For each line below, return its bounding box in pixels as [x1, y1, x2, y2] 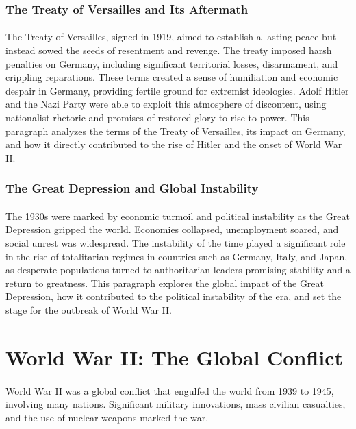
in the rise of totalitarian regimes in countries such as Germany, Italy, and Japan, [5, 249, 348, 263]
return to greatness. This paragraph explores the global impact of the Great [5, 275, 325, 290]
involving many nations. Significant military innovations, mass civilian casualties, [5, 397, 346, 411]
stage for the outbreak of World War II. [5, 302, 172, 317]
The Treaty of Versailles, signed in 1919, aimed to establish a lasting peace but [5, 29, 337, 44]
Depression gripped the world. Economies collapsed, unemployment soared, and [5, 222, 339, 236]
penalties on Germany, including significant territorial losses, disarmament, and [5, 56, 338, 71]
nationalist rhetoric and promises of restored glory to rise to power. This [5, 110, 309, 124]
